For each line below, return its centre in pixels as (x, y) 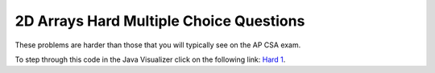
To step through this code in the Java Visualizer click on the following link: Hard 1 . (150, 59)
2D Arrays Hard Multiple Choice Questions (160, 21)
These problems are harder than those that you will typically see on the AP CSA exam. (158, 45)
